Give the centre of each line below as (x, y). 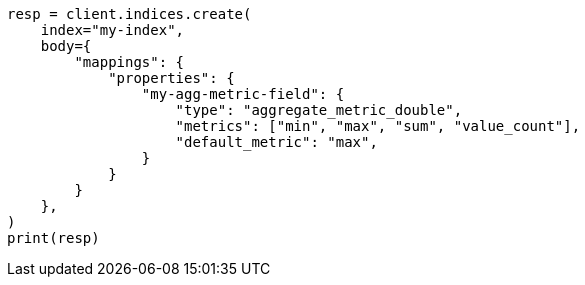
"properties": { (171, 78)
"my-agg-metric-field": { (243, 94)
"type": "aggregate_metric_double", (319, 110)
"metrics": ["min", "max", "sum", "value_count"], (378, 126)
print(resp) (53, 238)
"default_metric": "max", (276, 142)
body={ (66, 46)
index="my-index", (112, 30)
